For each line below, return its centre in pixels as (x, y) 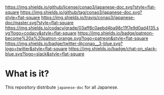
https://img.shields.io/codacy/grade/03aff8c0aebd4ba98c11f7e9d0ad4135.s (82, 28)
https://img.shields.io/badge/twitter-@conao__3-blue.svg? (64, 43)
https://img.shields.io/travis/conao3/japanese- (88, 17)
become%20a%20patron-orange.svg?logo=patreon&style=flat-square (77, 38)
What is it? (27, 74)
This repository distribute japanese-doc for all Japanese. (62, 87)
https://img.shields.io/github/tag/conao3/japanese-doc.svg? (81, 12)
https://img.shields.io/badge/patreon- (116, 33)
